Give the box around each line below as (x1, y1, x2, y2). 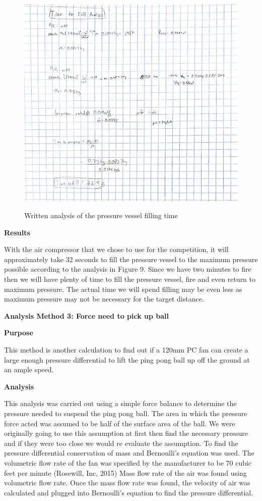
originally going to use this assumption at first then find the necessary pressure (4, 428, 248, 438)
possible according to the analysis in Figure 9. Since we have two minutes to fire (4, 264, 251, 274)
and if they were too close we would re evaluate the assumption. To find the (4, 437, 238, 448)
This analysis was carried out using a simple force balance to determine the (4, 398, 237, 409)
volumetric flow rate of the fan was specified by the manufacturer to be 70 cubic (4, 457, 252, 468)
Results (4, 227, 30, 237)
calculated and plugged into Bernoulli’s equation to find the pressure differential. (4, 487, 253, 497)
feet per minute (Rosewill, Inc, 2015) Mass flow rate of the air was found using (4, 467, 247, 478)
